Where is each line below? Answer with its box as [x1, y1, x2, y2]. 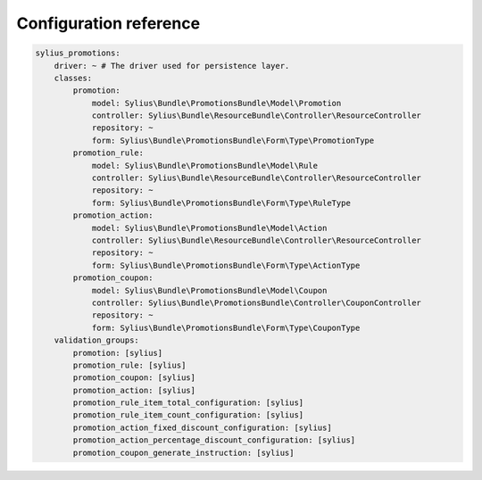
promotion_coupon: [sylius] [72, 373, 196, 383]
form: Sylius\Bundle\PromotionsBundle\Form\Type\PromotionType [91, 135, 375, 145]
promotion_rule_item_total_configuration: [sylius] [72, 398, 304, 408]
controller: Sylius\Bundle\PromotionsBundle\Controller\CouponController [91, 297, 421, 308]
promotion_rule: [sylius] [72, 360, 187, 370]
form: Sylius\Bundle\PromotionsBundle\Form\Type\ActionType [91, 260, 361, 270]
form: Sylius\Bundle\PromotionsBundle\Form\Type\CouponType [91, 322, 361, 333]
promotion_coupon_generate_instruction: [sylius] [72, 447, 295, 458]
